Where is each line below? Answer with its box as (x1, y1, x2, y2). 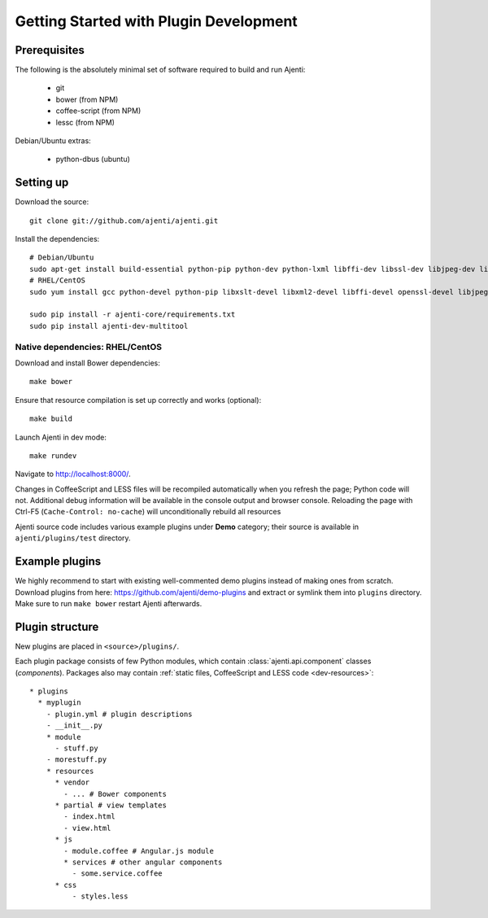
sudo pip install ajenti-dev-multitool (29, 321, 189, 330)
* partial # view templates (54, 800, 167, 810)
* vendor (54, 778, 90, 787)
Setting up (15, 176, 69, 190)
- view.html (63, 823, 111, 833)
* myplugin (37, 698, 81, 707)
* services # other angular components (63, 857, 223, 867)
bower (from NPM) (55, 94, 119, 104)
